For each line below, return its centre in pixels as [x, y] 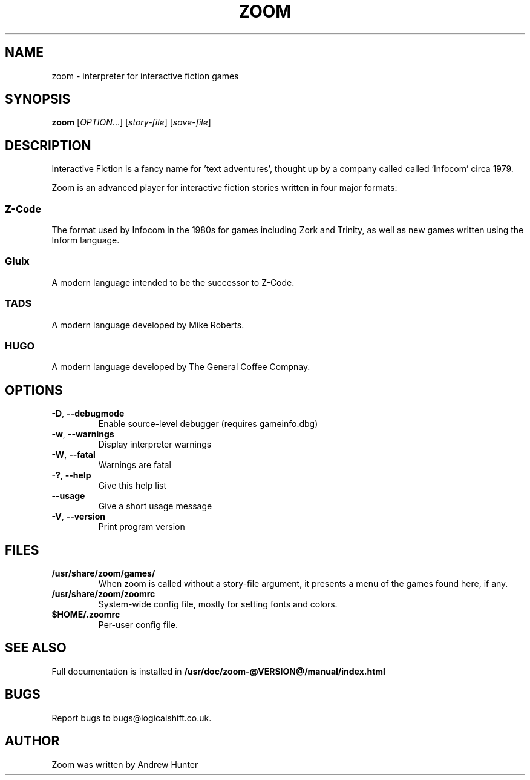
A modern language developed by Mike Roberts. [148, 325]
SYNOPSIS [38, 99]
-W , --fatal [74, 455]
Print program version [142, 527]
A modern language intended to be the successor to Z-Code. [173, 282]
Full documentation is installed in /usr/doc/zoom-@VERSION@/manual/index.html [218, 671]
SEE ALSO [36, 648]
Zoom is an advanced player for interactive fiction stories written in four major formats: [224, 188]
